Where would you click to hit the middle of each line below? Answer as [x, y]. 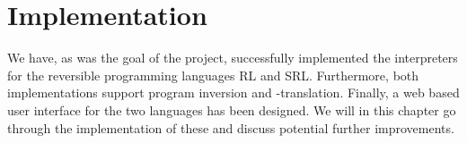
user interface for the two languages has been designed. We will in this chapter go [232, 109]
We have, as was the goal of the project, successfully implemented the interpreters [233, 58]
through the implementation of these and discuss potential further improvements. [231, 127]
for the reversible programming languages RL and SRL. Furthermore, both [213, 75]
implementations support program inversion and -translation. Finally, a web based [233, 93]
